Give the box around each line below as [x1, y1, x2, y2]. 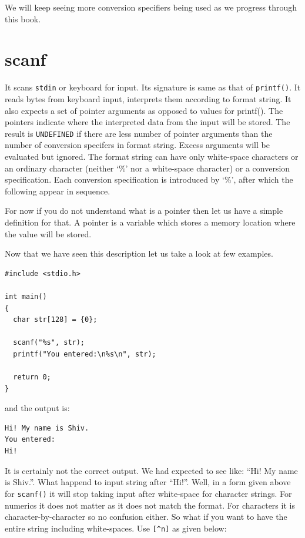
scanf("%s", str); [13, 338, 85, 347]
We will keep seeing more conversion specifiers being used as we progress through [5, 1, 297, 13]
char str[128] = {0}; [13, 315, 98, 324]
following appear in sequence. [5, 184, 110, 197]
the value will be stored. [5, 227, 92, 240]
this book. [5, 12, 41, 25]
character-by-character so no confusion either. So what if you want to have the [5, 510, 287, 523]
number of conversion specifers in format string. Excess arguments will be [5, 139, 270, 151]
